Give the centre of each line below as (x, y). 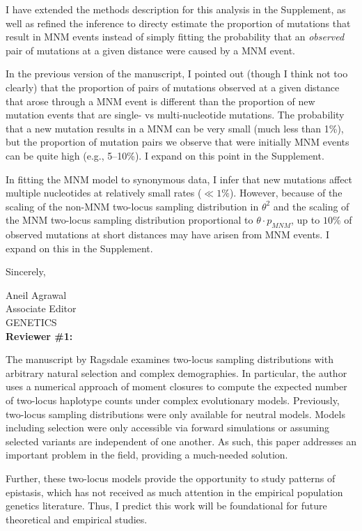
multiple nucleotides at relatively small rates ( (104, 193)
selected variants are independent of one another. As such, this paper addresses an (181, 441)
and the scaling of (311, 206)
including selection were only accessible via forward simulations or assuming (168, 428)
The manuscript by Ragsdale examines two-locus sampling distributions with (170, 359)
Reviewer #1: (39, 336)
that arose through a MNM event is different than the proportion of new (160, 101)
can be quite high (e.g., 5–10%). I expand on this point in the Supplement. (165, 155)
